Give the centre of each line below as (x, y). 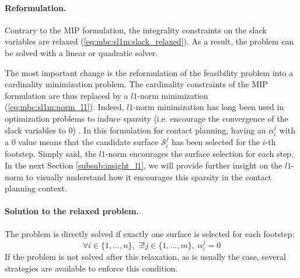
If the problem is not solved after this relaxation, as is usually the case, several (145, 257)
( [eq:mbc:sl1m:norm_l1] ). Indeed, (64, 107)
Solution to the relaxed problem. (72, 211)
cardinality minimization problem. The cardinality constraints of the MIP (136, 84)
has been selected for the (216, 141)
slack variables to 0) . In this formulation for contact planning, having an (135, 130)
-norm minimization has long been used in (209, 107)
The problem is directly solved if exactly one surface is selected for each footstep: (150, 233)
